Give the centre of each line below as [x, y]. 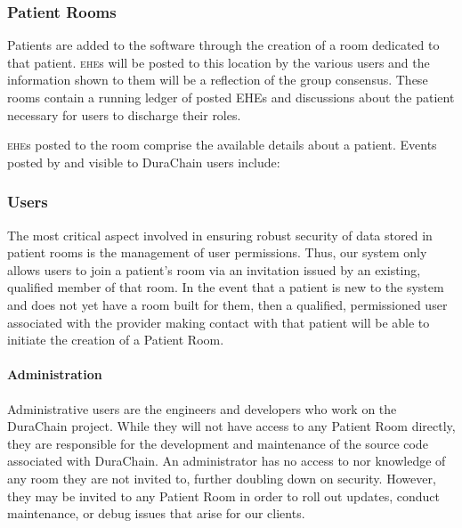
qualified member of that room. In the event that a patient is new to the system [226, 287]
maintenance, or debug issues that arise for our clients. [156, 513]
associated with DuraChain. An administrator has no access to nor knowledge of [227, 461]
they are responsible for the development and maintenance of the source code [218, 443]
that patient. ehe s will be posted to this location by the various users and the [219, 62]
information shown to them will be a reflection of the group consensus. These [218, 80]
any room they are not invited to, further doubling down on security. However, [222, 478]
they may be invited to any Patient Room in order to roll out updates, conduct [223, 496]
